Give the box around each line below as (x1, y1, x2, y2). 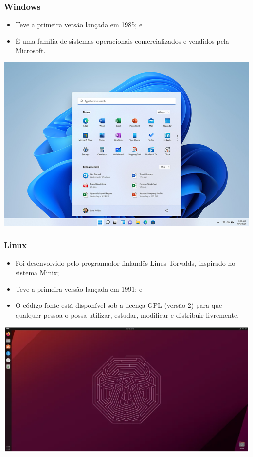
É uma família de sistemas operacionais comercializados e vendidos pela (15, 36, 229, 46)
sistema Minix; (15, 267, 59, 277)
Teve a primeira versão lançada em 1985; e (15, 19, 143, 30)
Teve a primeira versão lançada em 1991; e (15, 284, 143, 294)
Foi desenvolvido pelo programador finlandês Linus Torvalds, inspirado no (15, 258, 235, 268)
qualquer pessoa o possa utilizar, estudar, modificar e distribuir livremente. (15, 309, 239, 320)
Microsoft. (15, 45, 46, 56)
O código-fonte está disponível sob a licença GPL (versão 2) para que (15, 300, 222, 310)
